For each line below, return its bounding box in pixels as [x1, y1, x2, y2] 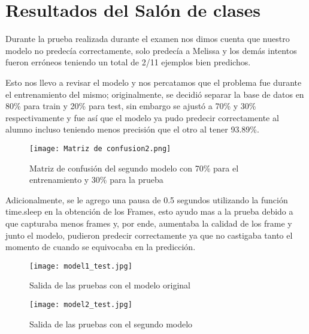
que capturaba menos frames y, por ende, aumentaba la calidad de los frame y [5, 216, 292, 229]
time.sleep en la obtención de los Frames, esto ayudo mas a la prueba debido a [5, 205, 293, 218]
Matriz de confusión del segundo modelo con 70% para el [29, 161, 239, 174]
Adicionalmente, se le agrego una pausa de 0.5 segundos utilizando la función [5, 193, 288, 206]
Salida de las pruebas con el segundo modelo [29, 317, 193, 330]
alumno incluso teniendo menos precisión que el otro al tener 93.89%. [5, 123, 259, 136]
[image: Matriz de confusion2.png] [29, 144, 171, 153]
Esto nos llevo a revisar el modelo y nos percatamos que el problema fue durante [5, 76, 302, 88]
